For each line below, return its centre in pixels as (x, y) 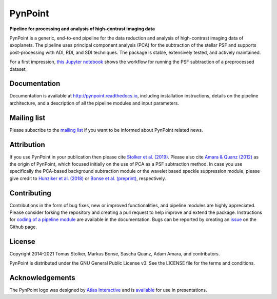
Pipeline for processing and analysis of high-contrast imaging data (82, 29)
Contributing (30, 193)
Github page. (23, 227)
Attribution (27, 144)
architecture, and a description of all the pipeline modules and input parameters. (94, 103)
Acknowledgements (42, 278)
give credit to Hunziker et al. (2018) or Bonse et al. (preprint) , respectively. (88, 178)
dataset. (18, 69)
